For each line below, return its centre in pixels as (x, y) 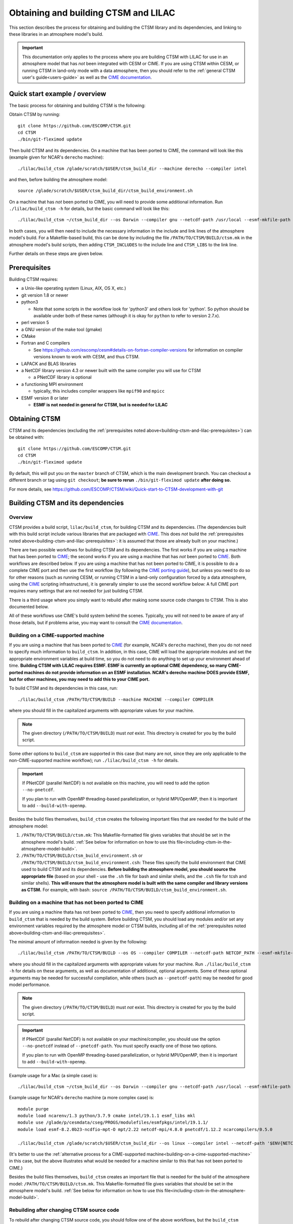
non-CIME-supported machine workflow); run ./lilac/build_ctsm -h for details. (94, 760)
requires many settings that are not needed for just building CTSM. (76, 591)
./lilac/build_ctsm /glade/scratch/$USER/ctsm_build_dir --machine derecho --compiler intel (132, 168)
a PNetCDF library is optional (63, 377)
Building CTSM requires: (33, 279)
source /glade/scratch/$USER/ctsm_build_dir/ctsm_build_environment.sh (105, 191)
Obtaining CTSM (35, 419)
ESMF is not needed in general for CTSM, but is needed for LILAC (101, 404)
